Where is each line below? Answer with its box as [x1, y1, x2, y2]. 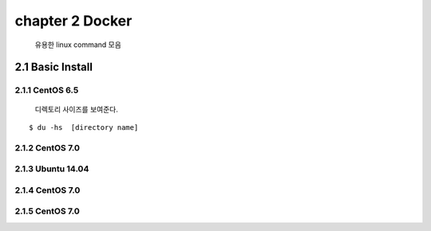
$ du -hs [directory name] [29, 123, 139, 131]
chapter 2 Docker [14, 12, 132, 29]
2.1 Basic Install [14, 61, 93, 74]
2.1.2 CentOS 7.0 [14, 142, 80, 153]
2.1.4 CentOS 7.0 [14, 184, 81, 195]
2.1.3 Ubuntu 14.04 [14, 163, 89, 174]
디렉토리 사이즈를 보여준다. [34, 104, 119, 114]
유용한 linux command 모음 [34, 40, 121, 49]
